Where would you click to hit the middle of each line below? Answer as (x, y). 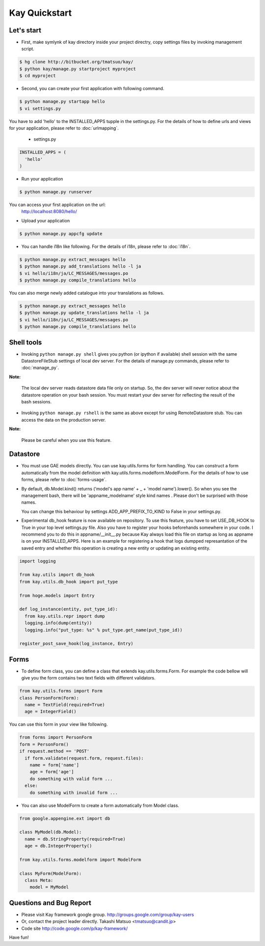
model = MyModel (49, 887)
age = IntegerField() (51, 712)
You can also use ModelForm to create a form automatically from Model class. (100, 805)
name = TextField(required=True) (65, 705)
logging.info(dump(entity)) (58, 623)
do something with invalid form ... (74, 793)
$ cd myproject (38, 76)
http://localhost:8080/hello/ (49, 212)
